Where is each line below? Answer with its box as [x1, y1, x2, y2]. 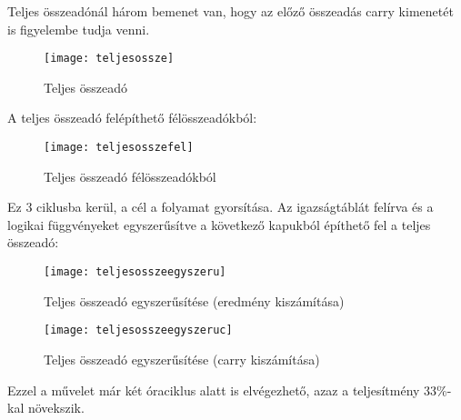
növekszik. [27, 398, 85, 417]
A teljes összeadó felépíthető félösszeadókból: [7, 108, 257, 127]
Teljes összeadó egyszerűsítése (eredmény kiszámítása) [44, 291, 345, 310]
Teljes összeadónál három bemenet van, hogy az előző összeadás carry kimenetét [7, 2, 454, 20]
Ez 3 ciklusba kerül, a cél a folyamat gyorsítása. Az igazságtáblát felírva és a [7, 197, 434, 216]
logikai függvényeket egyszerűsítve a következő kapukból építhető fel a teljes [7, 215, 431, 234]
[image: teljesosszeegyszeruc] [44, 324, 233, 337]
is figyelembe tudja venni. [7, 19, 150, 38]
